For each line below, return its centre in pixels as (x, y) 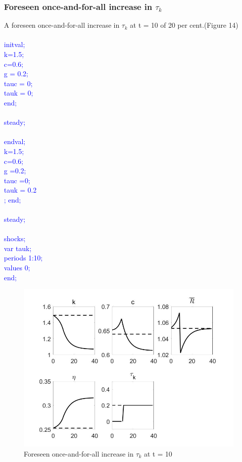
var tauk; (18, 248)
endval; (15, 141)
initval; (15, 44)
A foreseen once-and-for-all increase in (62, 25)
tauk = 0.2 (20, 190)
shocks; (15, 238)
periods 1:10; (23, 258)
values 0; (17, 268)
